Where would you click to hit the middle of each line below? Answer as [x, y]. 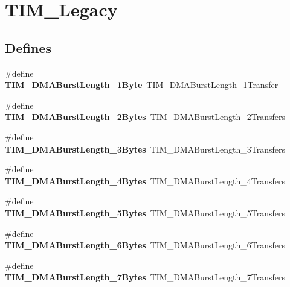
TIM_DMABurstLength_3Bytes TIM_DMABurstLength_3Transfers [145, 149]
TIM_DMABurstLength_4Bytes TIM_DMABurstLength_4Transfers [145, 181]
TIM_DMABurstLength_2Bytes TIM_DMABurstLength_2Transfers [145, 117]
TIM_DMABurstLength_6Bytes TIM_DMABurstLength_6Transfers [145, 245]
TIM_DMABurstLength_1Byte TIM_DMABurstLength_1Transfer [142, 85]
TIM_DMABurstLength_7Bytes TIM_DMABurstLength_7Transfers [145, 277]
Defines [28, 47]
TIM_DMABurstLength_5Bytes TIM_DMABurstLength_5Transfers [145, 213]
